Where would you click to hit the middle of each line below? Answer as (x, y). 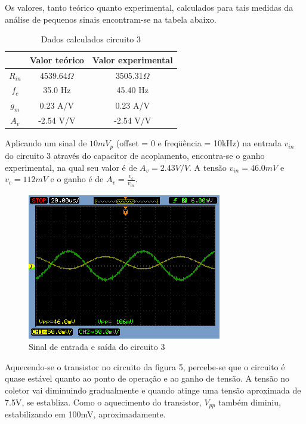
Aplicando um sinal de (46, 143)
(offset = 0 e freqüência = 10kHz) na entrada (199, 143)
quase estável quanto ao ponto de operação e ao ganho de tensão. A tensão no (147, 378)
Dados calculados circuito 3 (91, 39)
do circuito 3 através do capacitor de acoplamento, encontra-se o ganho (135, 155)
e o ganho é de (77, 179)
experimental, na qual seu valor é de (71, 167)
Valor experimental (132, 59)
